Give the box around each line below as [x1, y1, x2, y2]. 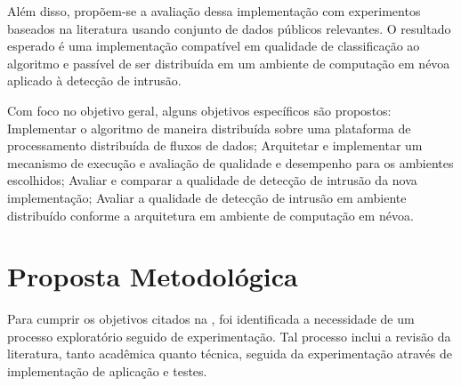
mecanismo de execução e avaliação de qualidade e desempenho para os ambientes [7, 153, 454, 172]
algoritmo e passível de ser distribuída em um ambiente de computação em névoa [7, 53, 450, 72]
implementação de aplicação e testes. [7, 362, 207, 381]
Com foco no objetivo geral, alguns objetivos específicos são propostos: [7, 101, 392, 119]
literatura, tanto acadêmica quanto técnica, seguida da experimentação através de [7, 344, 453, 363]
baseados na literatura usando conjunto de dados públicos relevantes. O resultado [7, 19, 451, 37]
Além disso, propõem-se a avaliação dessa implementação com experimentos [7, 2, 421, 20]
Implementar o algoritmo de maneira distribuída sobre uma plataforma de [7, 118, 411, 137]
